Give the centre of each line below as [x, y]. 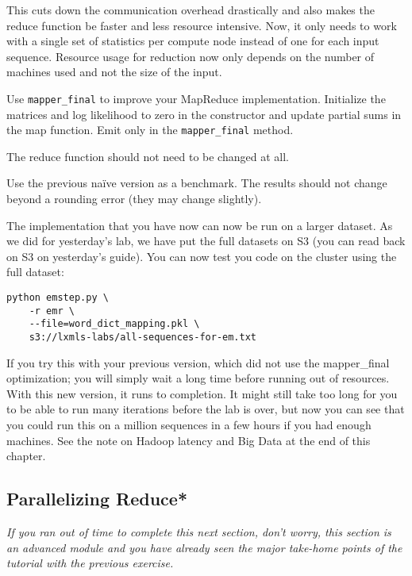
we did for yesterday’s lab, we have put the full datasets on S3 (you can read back [206, 241]
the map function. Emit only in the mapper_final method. [150, 130]
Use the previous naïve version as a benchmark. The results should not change [197, 183]
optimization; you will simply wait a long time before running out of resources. [198, 378]
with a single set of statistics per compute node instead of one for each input [193, 41]
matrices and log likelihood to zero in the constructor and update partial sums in [204, 114]
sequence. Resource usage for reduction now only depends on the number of [191, 56]
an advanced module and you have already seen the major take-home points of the [204, 547]
